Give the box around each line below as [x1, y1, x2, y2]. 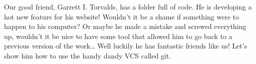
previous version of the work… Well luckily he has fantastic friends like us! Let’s [4, 40, 248, 51]
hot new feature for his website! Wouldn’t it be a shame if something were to [4, 11, 239, 21]
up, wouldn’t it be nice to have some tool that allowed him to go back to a [4, 30, 233, 41]
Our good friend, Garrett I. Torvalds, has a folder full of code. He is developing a [4, 1, 252, 11]
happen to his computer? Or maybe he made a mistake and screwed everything [4, 21, 247, 31]
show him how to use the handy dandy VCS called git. [4, 50, 171, 60]
